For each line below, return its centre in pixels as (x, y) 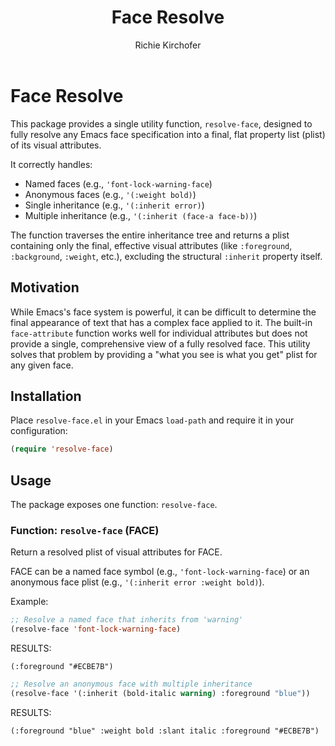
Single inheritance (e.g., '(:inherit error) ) (114, 205)
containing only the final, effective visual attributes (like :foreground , (151, 245)
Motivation (45, 287)
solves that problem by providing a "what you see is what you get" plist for (164, 354)
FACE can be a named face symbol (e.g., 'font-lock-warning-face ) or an (160, 572)
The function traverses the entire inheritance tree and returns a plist (150, 235)
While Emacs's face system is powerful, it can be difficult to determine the (163, 312)
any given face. (42, 365)
